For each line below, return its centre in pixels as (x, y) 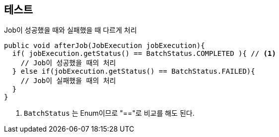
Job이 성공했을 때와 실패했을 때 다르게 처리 (70, 30)
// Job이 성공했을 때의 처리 (68, 63)
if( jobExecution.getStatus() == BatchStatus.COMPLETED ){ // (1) (144, 54)
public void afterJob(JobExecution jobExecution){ (105, 46)
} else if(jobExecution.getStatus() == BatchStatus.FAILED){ (134, 71)
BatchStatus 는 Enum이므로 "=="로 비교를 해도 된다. (109, 113)
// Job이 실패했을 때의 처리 (68, 81)
